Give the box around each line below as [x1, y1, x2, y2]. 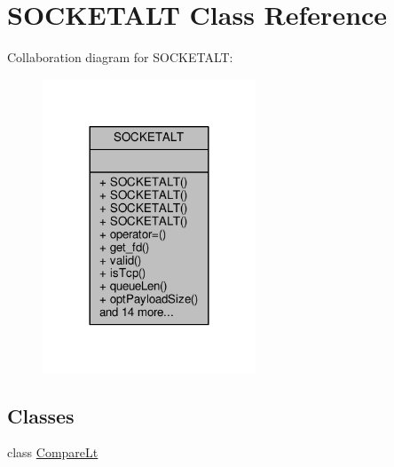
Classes [7, 401, 75, 429]
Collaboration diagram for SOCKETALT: [7, 48, 233, 67]
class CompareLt [7, 443, 98, 462]
